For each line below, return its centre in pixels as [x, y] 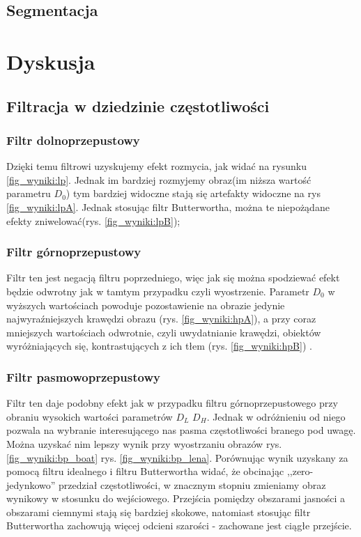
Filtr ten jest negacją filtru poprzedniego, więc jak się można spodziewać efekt [173, 278]
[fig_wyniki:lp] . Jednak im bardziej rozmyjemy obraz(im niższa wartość [159, 179]
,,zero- [300, 471]
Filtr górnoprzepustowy [74, 252]
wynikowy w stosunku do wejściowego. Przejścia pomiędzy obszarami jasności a [176, 498]
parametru [29, 193]
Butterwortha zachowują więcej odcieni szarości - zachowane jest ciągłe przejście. [179, 526]
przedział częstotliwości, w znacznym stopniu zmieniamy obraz [192, 484]
